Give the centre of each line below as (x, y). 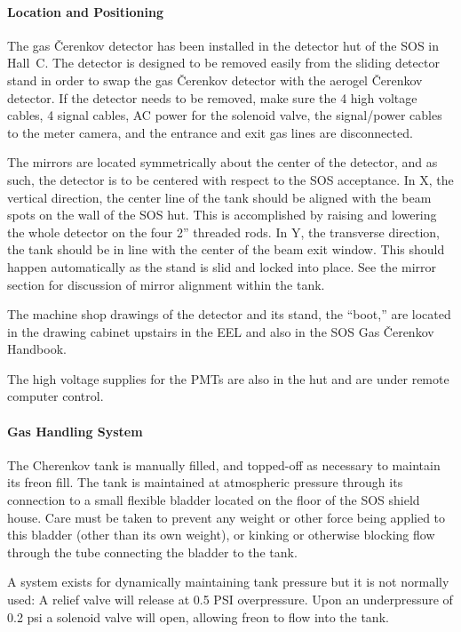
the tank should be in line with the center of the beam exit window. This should (226, 249)
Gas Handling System (75, 431)
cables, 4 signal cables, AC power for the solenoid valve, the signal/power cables (225, 115)
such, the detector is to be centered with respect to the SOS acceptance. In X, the (230, 179)
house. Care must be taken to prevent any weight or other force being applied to (227, 517)
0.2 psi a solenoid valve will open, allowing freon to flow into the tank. (198, 616)
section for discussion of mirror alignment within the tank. (166, 284)
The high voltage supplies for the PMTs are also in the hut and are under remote (228, 378)
